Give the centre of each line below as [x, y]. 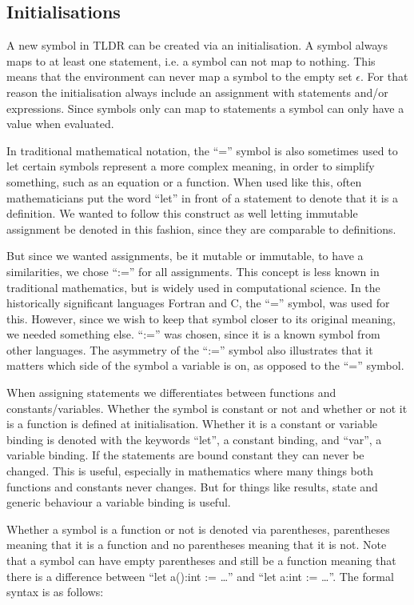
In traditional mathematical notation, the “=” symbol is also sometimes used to [202, 150]
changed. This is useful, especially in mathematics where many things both [190, 471]
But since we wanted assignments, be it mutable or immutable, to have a [185, 256]
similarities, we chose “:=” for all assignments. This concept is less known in [193, 271]
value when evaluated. [60, 124]
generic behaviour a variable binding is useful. [119, 502]
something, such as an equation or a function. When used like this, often [184, 181]
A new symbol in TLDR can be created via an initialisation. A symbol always [197, 45]
